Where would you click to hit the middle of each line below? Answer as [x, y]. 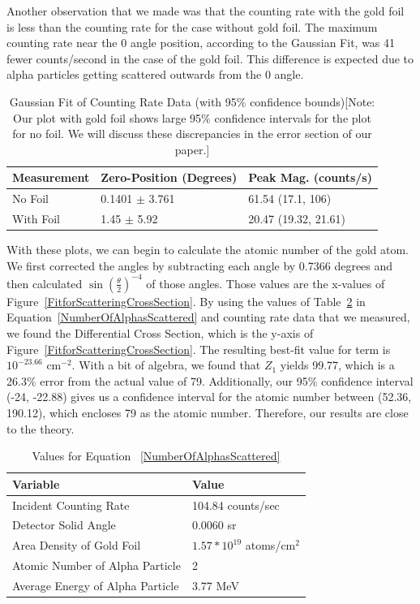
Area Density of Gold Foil [77, 545]
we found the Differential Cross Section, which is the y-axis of [160, 333]
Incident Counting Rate [71, 505]
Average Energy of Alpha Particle [96, 585]
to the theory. [41, 428]
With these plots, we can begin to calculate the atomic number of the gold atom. [208, 250]
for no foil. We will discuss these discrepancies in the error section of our [192, 134]
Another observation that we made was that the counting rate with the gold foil [206, 11]
